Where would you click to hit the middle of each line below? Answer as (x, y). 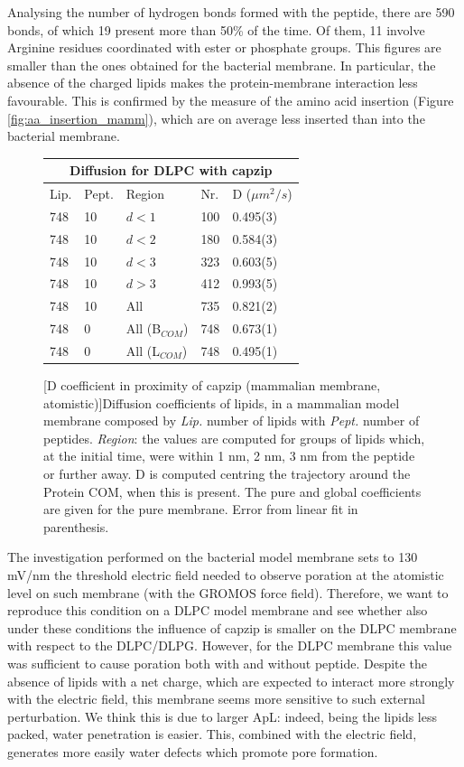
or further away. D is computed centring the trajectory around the (227, 474)
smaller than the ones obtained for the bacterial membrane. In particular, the (222, 65)
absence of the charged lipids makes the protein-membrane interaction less (213, 83)
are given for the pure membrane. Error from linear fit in (201, 509)
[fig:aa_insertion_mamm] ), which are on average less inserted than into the (216, 118)
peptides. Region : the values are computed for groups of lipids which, (234, 438)
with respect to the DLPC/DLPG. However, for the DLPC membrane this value (230, 645)
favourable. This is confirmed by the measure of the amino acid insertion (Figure (231, 100)
